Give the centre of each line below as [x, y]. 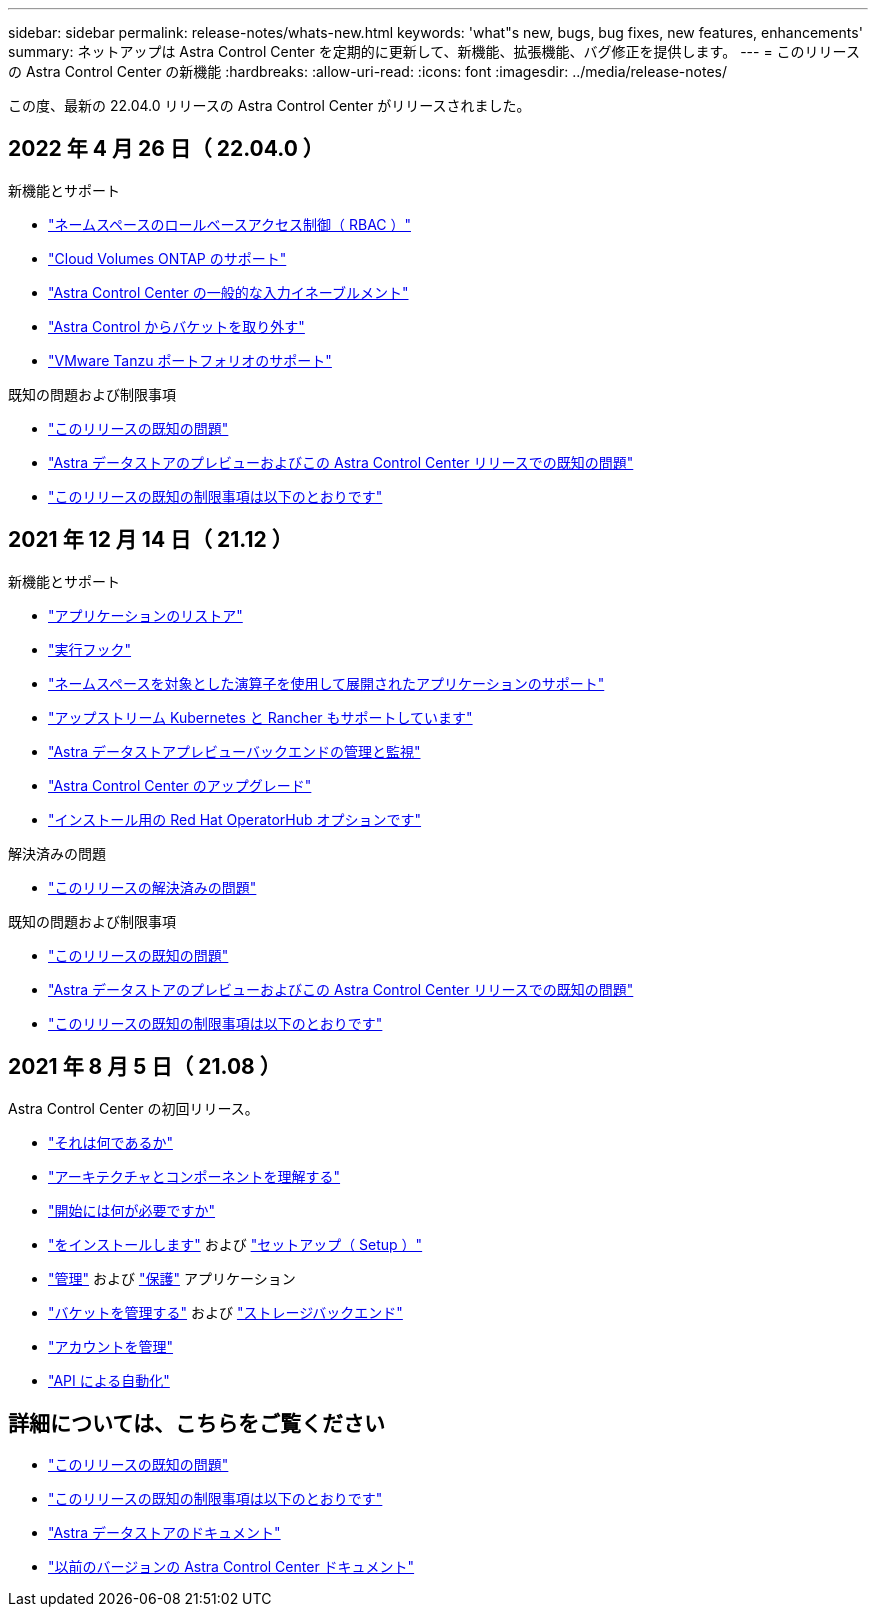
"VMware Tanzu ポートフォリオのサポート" [190, 360]
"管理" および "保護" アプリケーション [172, 1278]
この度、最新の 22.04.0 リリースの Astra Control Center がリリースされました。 [269, 105]
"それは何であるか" [110, 1142]
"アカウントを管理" [111, 1346]
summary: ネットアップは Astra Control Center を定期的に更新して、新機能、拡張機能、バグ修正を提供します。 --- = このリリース [434, 51]
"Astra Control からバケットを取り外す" [176, 326]
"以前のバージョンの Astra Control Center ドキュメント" [231, 1567]
